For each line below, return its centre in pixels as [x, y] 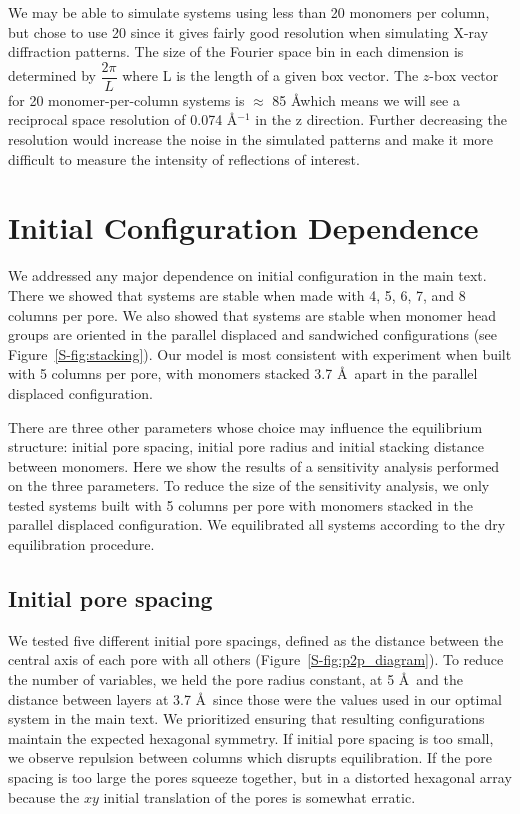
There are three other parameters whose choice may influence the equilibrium [245, 426]
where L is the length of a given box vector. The [270, 75]
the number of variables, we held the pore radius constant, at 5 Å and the [235, 679]
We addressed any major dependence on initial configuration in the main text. [247, 275]
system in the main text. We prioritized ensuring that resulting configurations [246, 718]
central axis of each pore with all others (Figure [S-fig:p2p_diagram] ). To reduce [256, 659]
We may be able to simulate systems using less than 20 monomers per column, [249, 12]
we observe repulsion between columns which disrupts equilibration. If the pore [250, 757]
